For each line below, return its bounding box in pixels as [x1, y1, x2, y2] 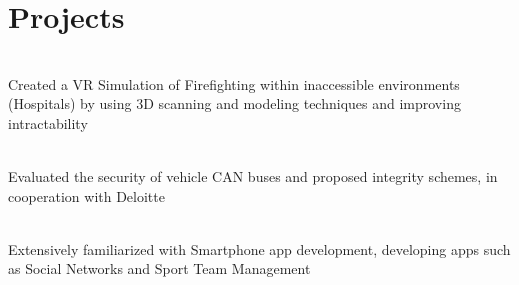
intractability [8, 112, 88, 133]
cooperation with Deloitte [8, 185, 165, 206]
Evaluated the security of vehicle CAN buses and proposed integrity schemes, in [8, 166, 498, 187]
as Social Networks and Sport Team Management [8, 258, 311, 279]
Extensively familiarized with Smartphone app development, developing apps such [8, 238, 511, 259]
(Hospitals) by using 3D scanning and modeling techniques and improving [8, 93, 461, 114]
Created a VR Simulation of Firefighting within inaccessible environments [8, 73, 460, 94]
